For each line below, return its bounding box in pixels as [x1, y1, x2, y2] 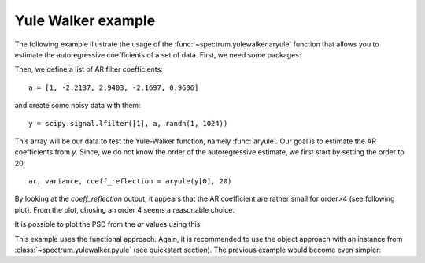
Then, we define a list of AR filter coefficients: [14, 65, 163, 74]
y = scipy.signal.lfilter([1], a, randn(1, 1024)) [28, 119, 228, 128]
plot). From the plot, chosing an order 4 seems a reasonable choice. [14, 205, 235, 214]
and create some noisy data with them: [14, 101, 141, 110]
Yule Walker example [14, 12, 156, 29]
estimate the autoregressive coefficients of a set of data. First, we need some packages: [14, 50, 301, 59]
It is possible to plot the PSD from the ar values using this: [14, 220, 202, 229]
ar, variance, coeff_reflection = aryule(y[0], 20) [28, 177, 232, 186]
